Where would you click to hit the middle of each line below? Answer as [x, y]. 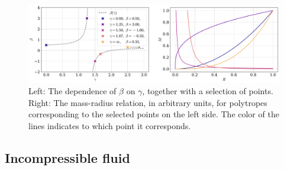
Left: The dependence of [72, 91]
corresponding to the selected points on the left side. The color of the [154, 114]
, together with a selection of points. [208, 91]
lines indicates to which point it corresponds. [110, 126]
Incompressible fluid [67, 158]
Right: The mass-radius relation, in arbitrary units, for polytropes [148, 102]
